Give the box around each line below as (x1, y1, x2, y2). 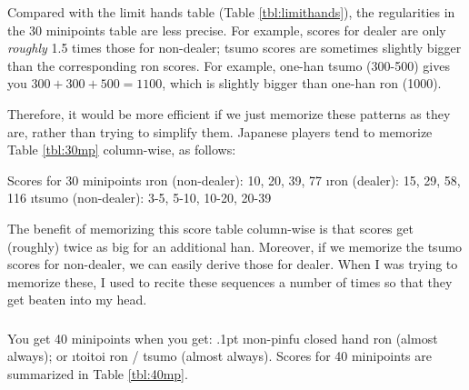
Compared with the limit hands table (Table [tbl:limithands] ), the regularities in (7, 3, 455, 21)
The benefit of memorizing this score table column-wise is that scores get (7, 218, 414, 237)
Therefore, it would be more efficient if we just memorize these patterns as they (7, 104, 451, 123)
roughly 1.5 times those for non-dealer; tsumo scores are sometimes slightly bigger (7, 38, 462, 57)
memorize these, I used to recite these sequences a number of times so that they (7, 272, 453, 291)
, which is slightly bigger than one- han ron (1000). (162, 74, 442, 93)
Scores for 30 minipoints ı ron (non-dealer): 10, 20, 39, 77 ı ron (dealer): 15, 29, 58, (7, 170, 461, 189)
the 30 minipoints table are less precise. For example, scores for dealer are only (7, 20, 446, 39)
